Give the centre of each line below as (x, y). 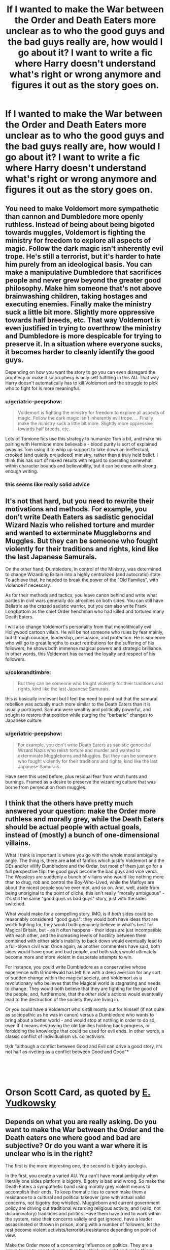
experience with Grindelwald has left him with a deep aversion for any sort (83, 973)
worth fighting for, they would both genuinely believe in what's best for (79, 925)
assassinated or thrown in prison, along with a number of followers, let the (83, 1225)
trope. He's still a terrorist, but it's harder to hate (83, 256)
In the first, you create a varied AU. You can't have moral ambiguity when (82, 1176)
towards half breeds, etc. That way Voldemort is (83, 320)
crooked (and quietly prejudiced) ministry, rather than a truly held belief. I (82, 455)
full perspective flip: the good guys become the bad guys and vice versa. (82, 871)
